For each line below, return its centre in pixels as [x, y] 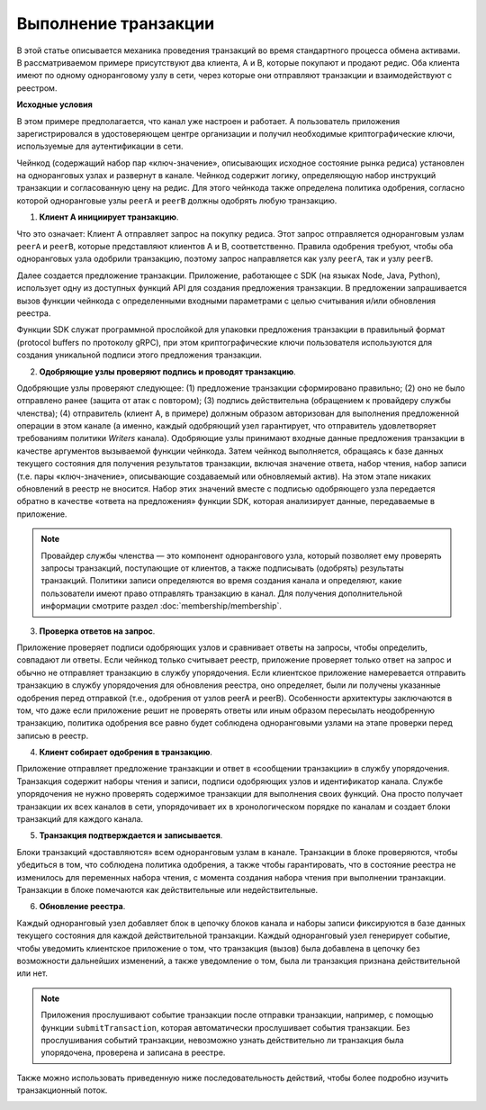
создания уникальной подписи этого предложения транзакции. [139, 355]
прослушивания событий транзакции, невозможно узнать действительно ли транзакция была [222, 1040]
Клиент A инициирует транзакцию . [109, 217]
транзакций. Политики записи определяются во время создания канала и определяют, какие [221, 581]
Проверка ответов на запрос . [97, 631]
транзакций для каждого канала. [80, 819]
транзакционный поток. [62, 1090]
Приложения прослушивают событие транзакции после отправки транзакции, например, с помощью [237, 1015]
